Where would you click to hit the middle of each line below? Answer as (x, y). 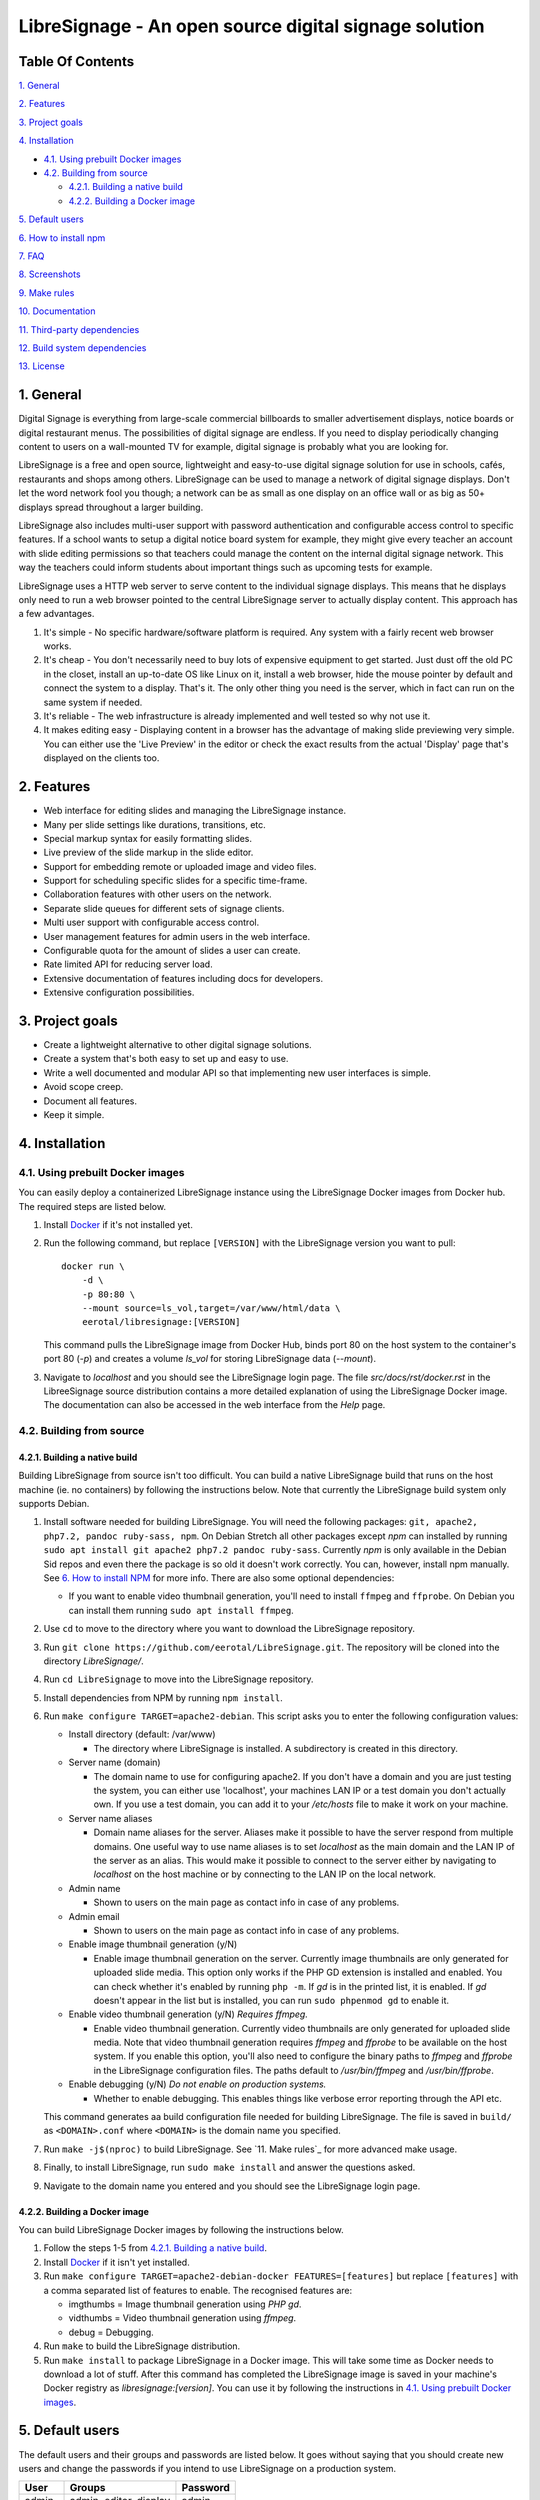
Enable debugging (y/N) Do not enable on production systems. (197, 2084)
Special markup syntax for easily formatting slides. (148, 838)
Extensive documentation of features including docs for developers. (183, 978)
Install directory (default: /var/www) (142, 1734)
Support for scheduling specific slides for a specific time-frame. (175, 881)
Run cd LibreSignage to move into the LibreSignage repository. (178, 1679)
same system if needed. (93, 702)
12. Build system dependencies (82, 347)
